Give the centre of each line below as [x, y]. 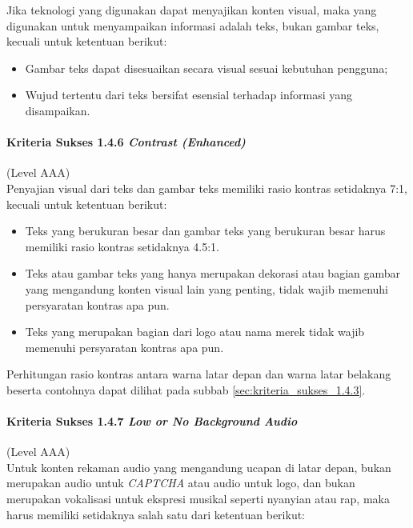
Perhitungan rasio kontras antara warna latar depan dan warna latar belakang [199, 374]
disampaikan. [58, 110]
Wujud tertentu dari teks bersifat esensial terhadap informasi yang [188, 95]
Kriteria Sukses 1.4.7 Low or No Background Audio [152, 421]
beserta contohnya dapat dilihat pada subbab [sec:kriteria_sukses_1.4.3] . [186, 389]
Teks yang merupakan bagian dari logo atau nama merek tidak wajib [195, 332]
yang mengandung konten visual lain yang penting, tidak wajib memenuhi [206, 288]
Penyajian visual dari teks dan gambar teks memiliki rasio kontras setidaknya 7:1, [207, 188]
